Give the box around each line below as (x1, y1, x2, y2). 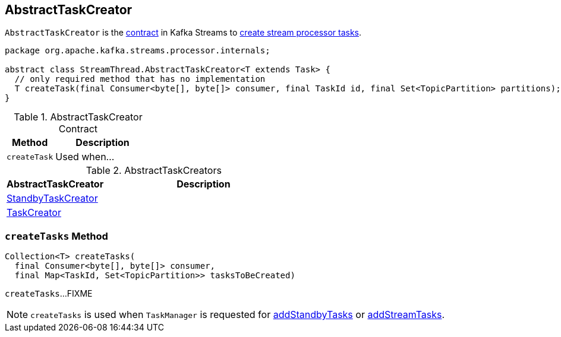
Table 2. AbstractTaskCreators (86, 164, 222, 177)
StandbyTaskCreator (7, 192, 98, 205)
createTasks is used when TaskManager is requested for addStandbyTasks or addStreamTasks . (30, 309, 445, 321)
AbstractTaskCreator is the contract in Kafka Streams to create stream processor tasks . (5, 27, 362, 38)
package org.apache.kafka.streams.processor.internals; (5, 46, 270, 56)
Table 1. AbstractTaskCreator (14, 111, 143, 123)
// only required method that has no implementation (14, 74, 266, 84)
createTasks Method (5, 230, 108, 242)
